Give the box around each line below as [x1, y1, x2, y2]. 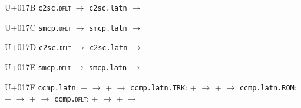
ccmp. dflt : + [54, 92, 98, 104]
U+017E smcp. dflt [5, 60, 71, 73]
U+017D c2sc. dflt [5, 41, 71, 53]
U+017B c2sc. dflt [5, 1, 71, 13]
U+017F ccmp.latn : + [5, 80, 88, 93]
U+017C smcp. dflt [5, 21, 71, 33]
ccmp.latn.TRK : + [130, 80, 197, 93]
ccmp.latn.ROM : [239, 80, 297, 93]
